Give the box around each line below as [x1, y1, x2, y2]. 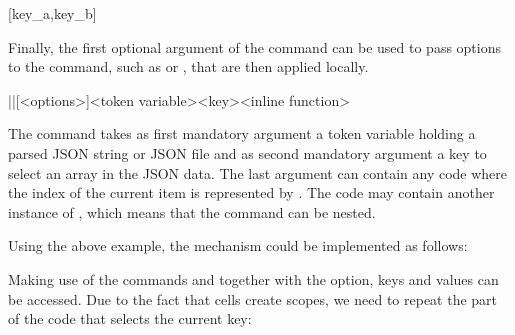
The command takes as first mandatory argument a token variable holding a [8, 123, 476, 144]
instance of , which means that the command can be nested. [8, 201, 376, 222]
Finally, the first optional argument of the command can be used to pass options [8, 36, 502, 57]
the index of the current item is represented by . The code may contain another [8, 182, 495, 203]
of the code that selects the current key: [8, 308, 252, 329]
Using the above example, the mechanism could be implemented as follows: [8, 235, 468, 256]
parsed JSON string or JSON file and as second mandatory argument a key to [8, 142, 487, 163]
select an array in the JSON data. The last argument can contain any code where [8, 162, 508, 183]
